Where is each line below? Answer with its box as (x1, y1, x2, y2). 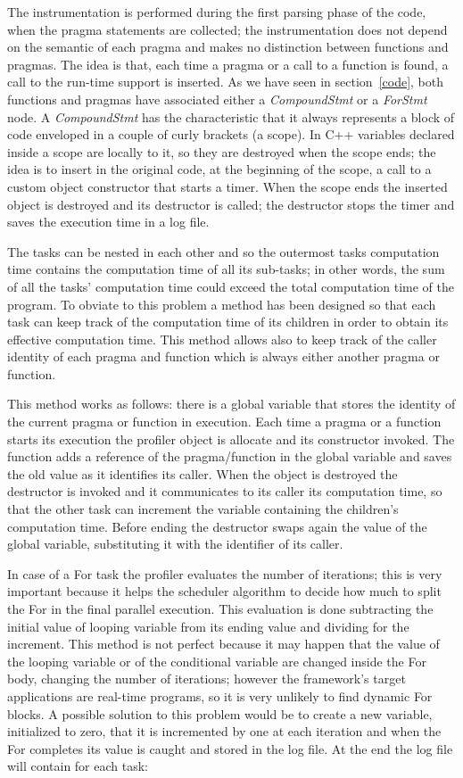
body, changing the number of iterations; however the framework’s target (7, 669, 406, 688)
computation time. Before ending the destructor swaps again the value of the (7, 517, 427, 535)
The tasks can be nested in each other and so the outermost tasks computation (7, 242, 440, 261)
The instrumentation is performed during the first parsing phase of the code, (7, 3, 426, 21)
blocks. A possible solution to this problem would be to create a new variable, (7, 704, 433, 723)
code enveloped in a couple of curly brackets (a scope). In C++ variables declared (7, 125, 455, 144)
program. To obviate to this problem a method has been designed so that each (7, 294, 436, 313)
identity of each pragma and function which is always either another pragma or (7, 347, 440, 366)
